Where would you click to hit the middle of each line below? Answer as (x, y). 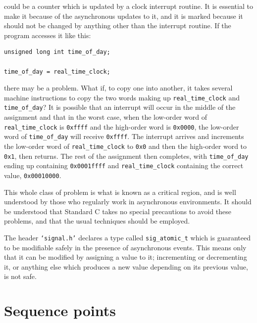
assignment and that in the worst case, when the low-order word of (105, 117)
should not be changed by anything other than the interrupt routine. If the (118, 25)
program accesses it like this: (48, 35)
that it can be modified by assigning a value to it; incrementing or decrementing (126, 257)
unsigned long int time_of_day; (57, 52)
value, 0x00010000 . (33, 175)
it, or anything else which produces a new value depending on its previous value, (126, 266)
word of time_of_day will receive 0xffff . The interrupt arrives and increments (124, 136)
